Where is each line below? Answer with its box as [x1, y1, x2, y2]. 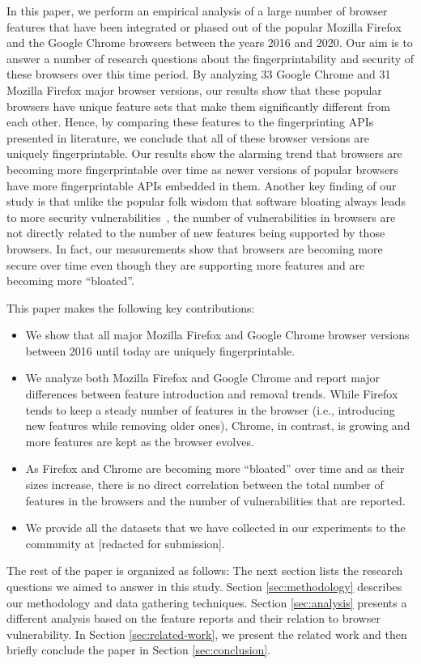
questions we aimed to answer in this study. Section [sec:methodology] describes [6, 578, 402, 594]
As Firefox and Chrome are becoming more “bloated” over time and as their [25, 460, 405, 477]
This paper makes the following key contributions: [6, 299, 255, 316]
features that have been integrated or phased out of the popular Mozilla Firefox [6, 18, 402, 35]
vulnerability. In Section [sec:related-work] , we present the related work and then [6, 625, 407, 642]
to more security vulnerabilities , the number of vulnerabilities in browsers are [6, 208, 396, 225]
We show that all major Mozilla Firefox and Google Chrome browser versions [25, 326, 410, 343]
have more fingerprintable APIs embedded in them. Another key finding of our [6, 177, 397, 194]
